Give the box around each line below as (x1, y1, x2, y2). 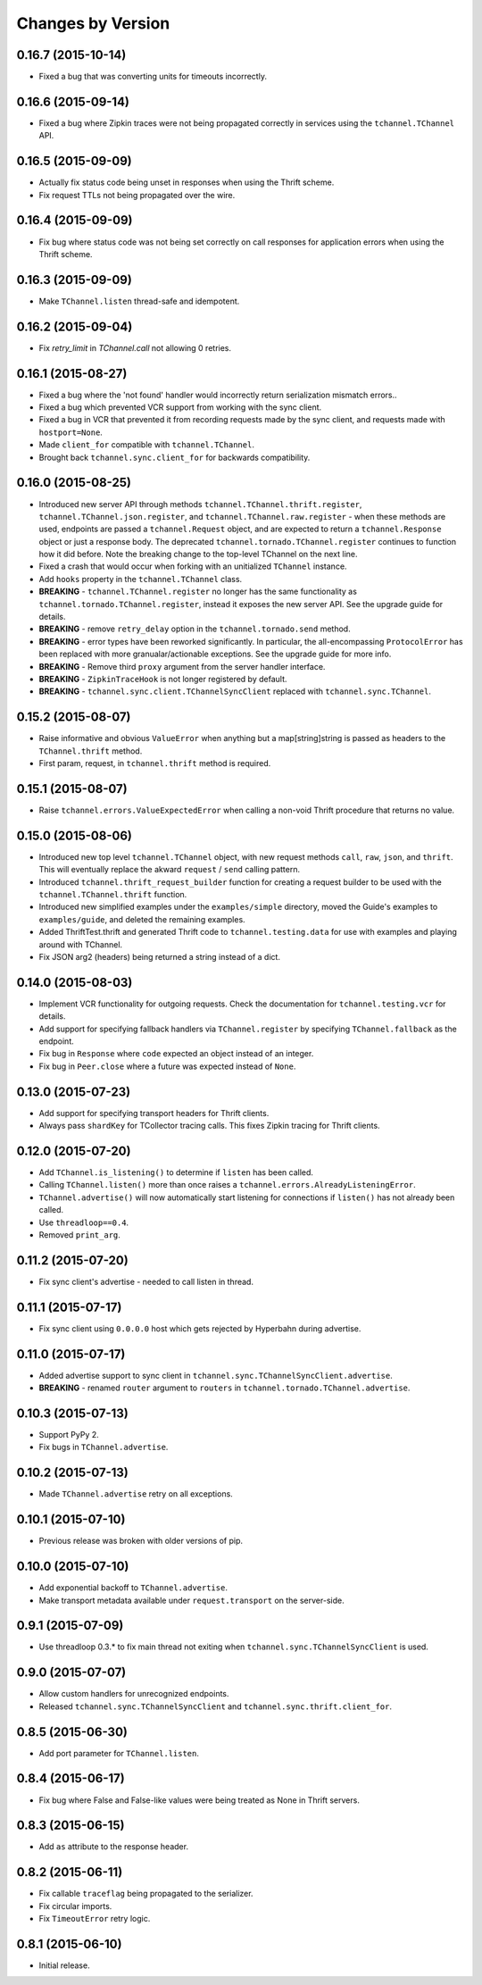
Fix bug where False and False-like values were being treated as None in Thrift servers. (38, 1795, 361, 1806)
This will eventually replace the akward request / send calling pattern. (38, 864, 301, 875)
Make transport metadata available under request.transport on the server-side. (38, 1595, 345, 1606)
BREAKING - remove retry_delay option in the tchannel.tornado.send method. (38, 623, 352, 634)
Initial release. (38, 1960, 90, 1971)
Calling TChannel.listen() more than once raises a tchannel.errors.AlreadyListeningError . (38, 1180, 416, 1190)
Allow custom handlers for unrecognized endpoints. (38, 1689, 229, 1699)
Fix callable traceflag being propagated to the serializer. (38, 1889, 253, 1899)
